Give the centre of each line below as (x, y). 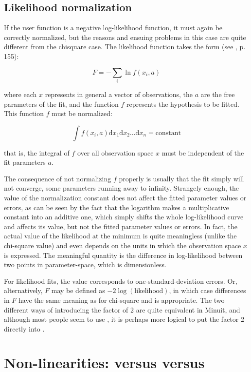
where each (20, 94)
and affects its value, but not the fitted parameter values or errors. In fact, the (121, 226)
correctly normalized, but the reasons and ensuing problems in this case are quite (125, 37)
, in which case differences (207, 290)
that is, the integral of (37, 152)
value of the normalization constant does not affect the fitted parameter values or (125, 198)
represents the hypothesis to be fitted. (183, 104)
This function (24, 113)
